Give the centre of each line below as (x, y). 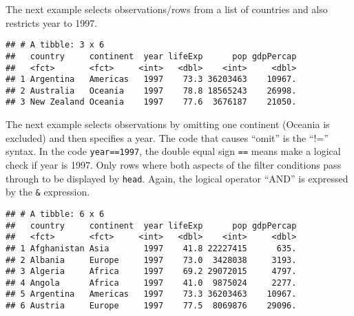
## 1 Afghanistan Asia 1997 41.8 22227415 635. (151, 248)
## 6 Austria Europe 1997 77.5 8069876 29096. (151, 306)
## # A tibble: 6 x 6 (55, 214)
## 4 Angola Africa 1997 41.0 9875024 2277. (151, 283)
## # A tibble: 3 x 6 (55, 45)
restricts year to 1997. (52, 22)
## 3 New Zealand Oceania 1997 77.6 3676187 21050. (151, 102)
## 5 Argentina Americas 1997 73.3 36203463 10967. (151, 294)
